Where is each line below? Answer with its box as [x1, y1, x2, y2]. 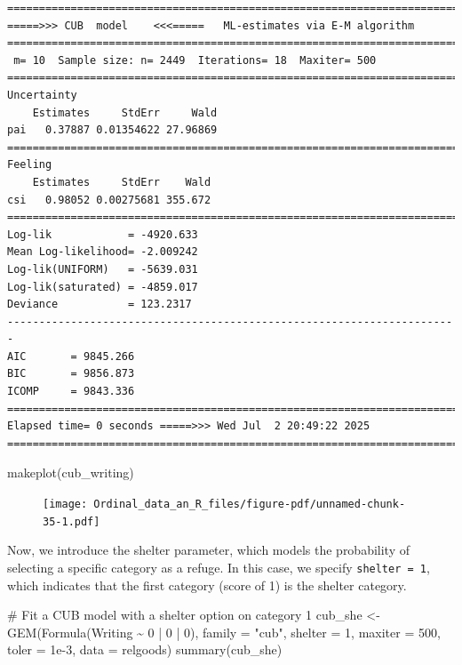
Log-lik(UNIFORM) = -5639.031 [7, 262, 198, 276]
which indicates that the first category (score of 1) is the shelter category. [7, 575, 407, 594]
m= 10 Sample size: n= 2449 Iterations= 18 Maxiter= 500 [13, 53, 377, 67]
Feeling [7, 158, 52, 172]
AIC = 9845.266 [7, 349, 135, 363]
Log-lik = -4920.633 [7, 228, 198, 241]
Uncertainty [7, 88, 77, 101]
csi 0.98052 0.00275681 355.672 [7, 193, 211, 206]
